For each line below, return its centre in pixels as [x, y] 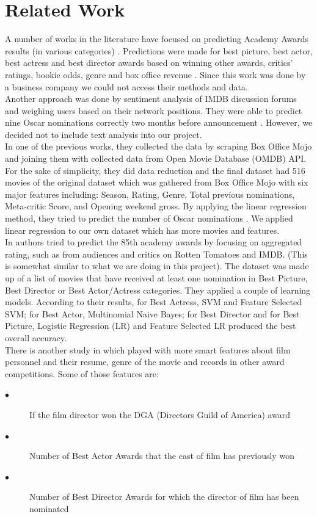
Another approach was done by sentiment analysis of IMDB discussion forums [151, 99]
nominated [49, 508]
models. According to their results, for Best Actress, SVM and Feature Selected [153, 302]
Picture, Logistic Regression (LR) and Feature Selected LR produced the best [151, 326]
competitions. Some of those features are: [82, 373]
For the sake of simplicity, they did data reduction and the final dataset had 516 [155, 170]
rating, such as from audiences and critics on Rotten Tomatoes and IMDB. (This [156, 254]
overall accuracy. [36, 337]
